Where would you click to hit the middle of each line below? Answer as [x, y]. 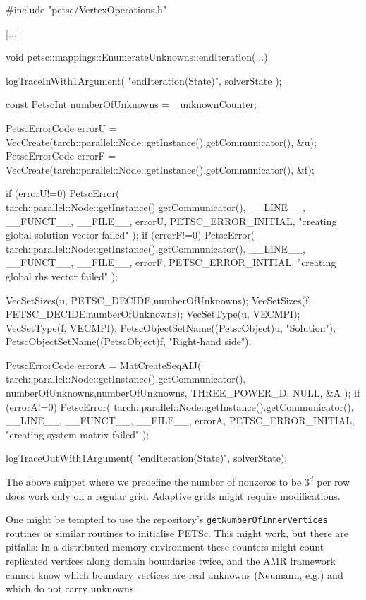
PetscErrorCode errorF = [61, 156]
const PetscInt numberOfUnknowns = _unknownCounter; [131, 104]
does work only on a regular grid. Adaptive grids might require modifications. [173, 495]
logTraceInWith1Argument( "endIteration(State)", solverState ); [144, 80]
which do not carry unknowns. [71, 588]
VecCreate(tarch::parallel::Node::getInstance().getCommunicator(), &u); [161, 142]
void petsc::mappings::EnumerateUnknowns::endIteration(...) [137, 57]
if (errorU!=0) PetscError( [63, 193]
